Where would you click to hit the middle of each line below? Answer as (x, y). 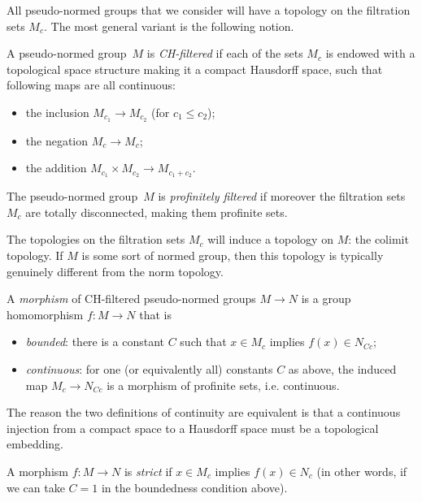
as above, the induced (342, 369)
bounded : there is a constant (95, 342)
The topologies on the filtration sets (96, 239)
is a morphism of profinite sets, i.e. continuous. (223, 385)
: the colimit (378, 239)
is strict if (148, 471)
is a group (326, 299)
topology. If (35, 255)
